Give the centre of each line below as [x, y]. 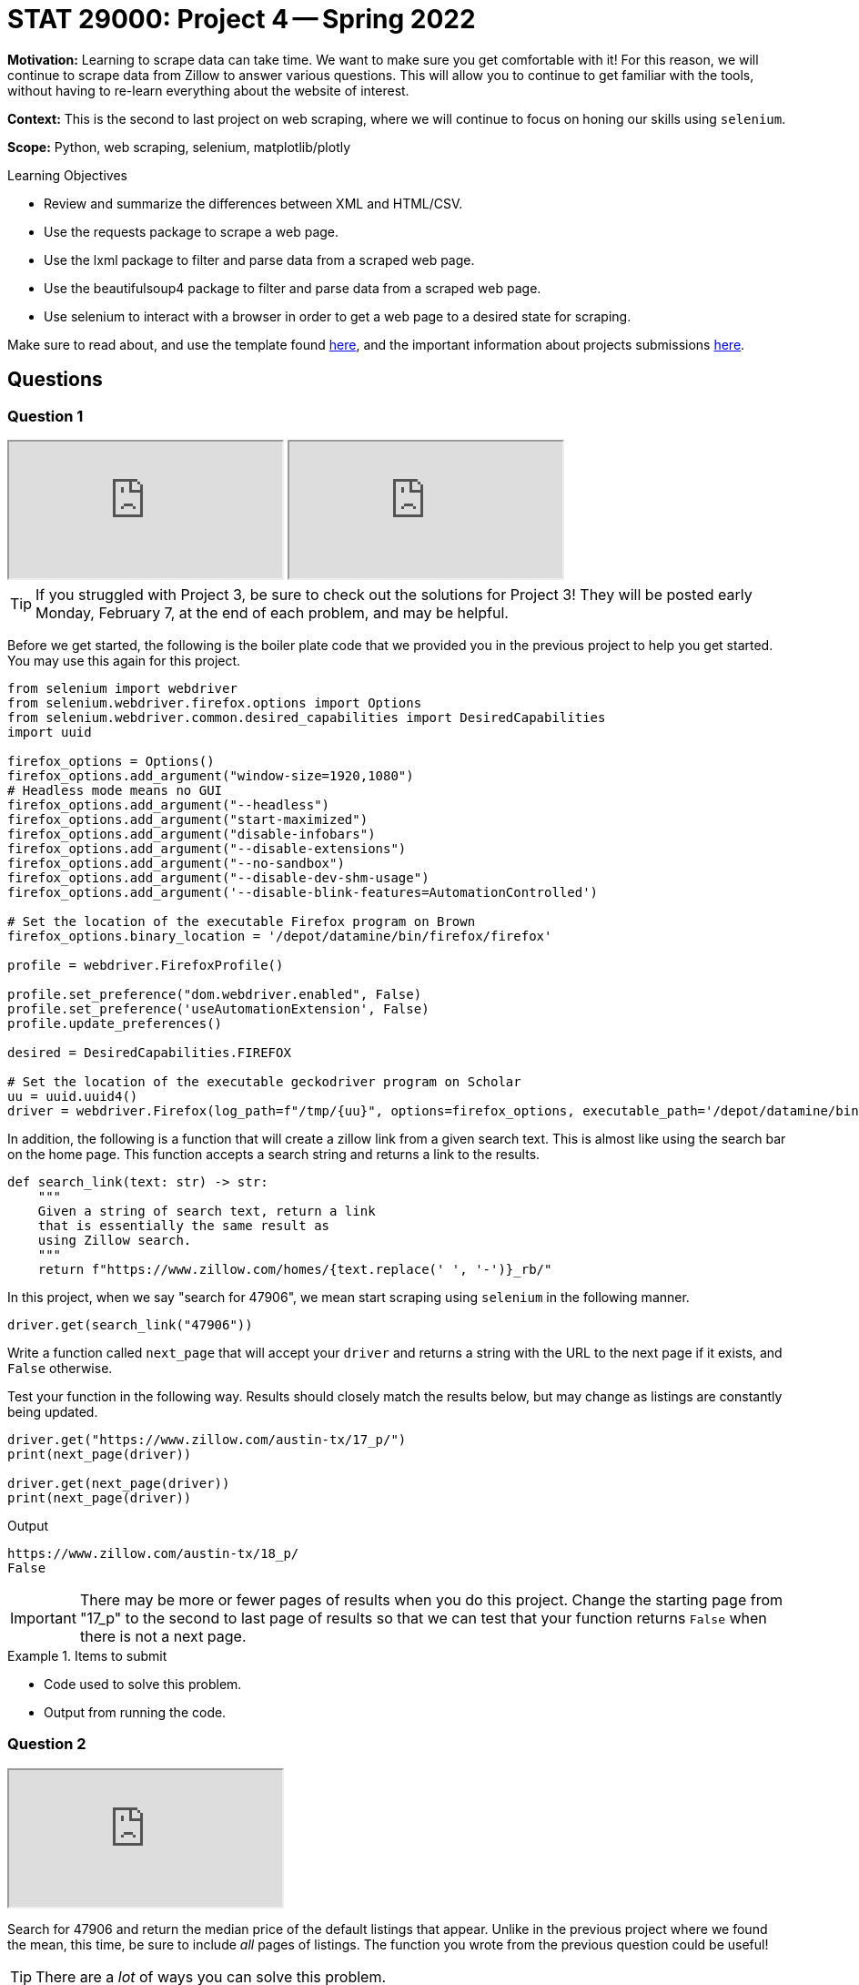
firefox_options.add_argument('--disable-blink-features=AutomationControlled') [303, 892]
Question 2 [47, 1744]
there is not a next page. [163, 1636]
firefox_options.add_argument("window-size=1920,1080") [211, 775]
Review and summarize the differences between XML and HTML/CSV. [253, 203]
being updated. [53, 1411]
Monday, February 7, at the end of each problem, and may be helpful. [272, 612]
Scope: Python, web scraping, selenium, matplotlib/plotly [179, 147]
